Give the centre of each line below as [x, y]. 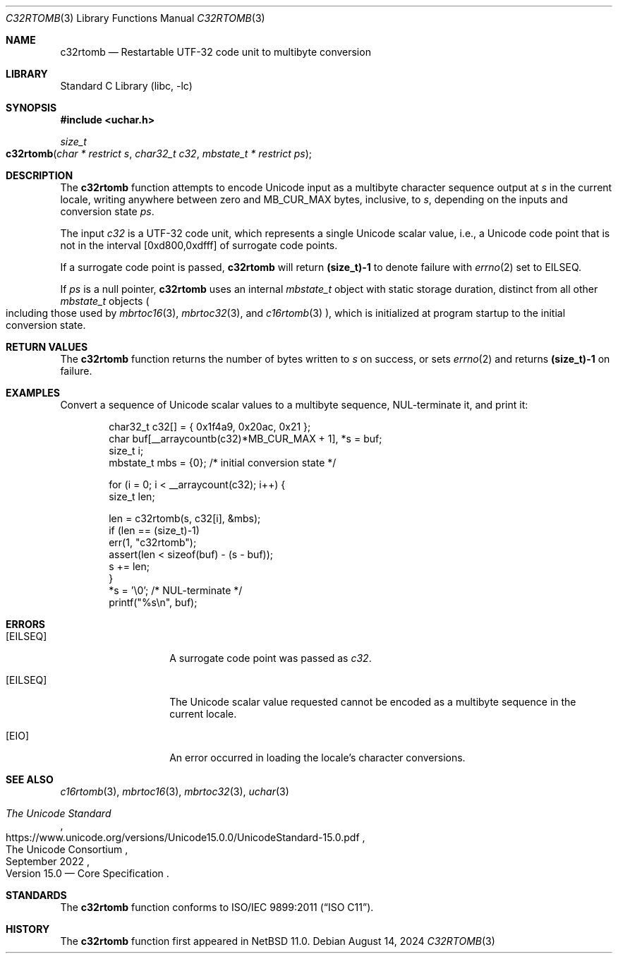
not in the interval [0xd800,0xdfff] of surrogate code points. [199, 245]
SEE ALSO [30, 779]
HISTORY [28, 929]
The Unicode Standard [59, 813]
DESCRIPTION [40, 175]
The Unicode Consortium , [67, 849]
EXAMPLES [33, 393]
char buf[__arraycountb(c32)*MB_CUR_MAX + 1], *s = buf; [246, 439]
